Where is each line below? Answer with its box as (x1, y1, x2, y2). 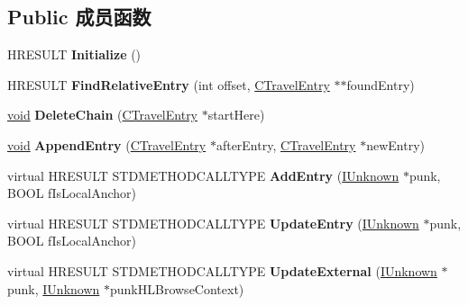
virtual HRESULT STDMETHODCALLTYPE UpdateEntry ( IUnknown (7, 213, 419, 232)
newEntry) (366, 135, 425, 154)
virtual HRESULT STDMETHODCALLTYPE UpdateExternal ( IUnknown (7, 261, 437, 280)
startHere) (207, 105, 265, 124)
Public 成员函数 (7, 3, 151, 31)
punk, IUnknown (7, 279, 100, 298)
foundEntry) (346, 75, 415, 94)
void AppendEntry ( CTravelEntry (7, 135, 206, 154)
